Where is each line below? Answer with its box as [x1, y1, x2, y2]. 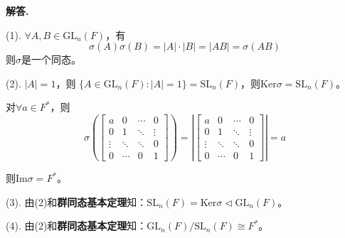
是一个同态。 [21, 52, 81, 67]
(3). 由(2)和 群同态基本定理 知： [6, 194, 147, 209]
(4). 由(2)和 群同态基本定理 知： [6, 218, 147, 233]
